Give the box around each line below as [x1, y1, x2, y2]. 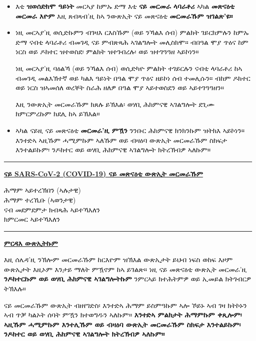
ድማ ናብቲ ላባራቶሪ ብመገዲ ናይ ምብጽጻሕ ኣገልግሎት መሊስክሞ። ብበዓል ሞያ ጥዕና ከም [15, 36, 249, 47]
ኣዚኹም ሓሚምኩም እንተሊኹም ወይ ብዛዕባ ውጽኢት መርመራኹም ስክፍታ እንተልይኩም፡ [4, 319, 241, 329]
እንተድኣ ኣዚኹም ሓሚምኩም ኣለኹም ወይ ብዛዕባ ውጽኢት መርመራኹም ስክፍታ [15, 135, 227, 145]
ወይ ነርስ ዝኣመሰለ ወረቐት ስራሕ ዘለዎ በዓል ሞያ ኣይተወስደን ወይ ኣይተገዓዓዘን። [15, 82, 224, 93]
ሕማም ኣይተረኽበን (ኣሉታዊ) [4, 185, 81, 195]
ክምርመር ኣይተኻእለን [4, 214, 60, 224]
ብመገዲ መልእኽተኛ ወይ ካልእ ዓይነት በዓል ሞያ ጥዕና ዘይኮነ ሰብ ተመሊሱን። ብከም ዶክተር [15, 72, 251, 83]
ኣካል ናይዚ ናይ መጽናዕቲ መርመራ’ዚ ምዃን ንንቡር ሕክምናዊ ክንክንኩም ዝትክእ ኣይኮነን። [15, 125, 245, 135]
